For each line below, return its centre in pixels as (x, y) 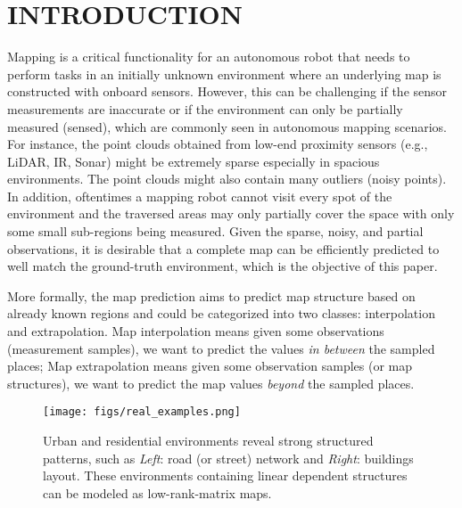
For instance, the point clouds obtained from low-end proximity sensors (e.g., (218, 144)
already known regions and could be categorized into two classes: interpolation (221, 313)
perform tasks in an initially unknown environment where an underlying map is (224, 74)
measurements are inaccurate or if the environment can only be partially (205, 108)
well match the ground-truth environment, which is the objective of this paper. (223, 266)
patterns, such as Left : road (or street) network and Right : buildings (228, 458)
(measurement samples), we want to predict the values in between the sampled (221, 348)
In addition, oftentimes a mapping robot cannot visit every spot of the (200, 196)
